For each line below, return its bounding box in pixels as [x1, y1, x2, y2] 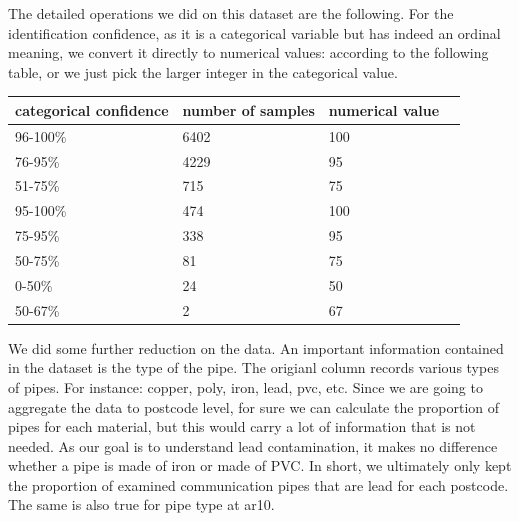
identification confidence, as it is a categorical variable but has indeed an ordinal [8, 22, 501, 43]
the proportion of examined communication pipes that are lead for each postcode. [8, 474, 509, 495]
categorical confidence [15, 99, 169, 120]
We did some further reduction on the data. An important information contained [8, 337, 504, 358]
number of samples [182, 99, 315, 120]
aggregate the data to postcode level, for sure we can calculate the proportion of [8, 396, 500, 417]
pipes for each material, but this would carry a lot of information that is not [8, 416, 476, 437]
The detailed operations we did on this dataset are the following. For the [8, 3, 454, 23]
